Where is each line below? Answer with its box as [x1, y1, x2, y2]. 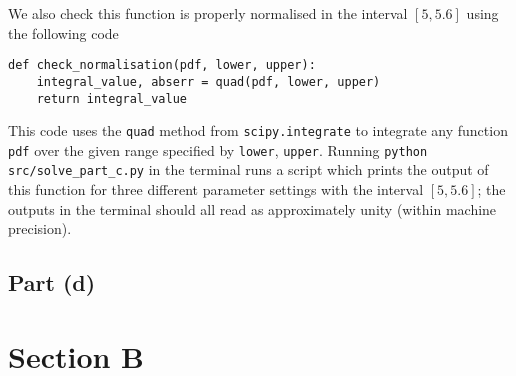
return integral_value [36, 91, 187, 106]
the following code [8, 22, 119, 43]
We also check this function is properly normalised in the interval [8, 3, 408, 23]
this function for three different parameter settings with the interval [8, 179, 424, 200]
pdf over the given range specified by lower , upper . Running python [8, 139, 428, 160]
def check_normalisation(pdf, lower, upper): [8, 58, 316, 73]
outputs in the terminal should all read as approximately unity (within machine [8, 198, 497, 219]
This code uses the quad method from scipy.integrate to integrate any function [8, 120, 508, 141]
